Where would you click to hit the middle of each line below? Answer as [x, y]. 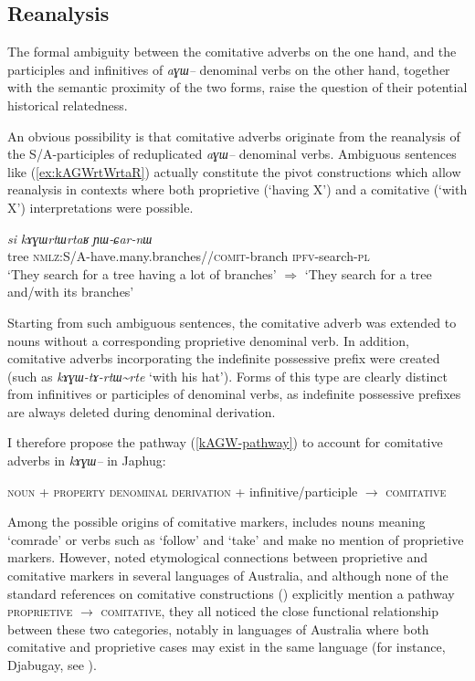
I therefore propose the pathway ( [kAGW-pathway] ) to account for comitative [225, 442]
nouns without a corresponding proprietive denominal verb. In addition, [208, 340]
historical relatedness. [68, 105]
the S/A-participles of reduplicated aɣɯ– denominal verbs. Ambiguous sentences [232, 154]
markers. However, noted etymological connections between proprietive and [217, 557]
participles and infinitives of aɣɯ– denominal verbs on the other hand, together [229, 69]
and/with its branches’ [71, 292]
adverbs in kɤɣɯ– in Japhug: [87, 461]
